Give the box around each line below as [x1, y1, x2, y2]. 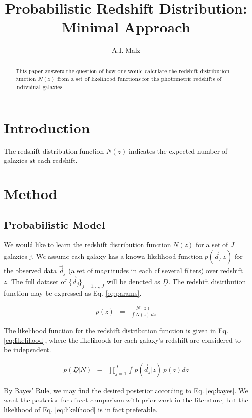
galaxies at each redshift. [4, 155, 78, 165]
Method [4, 183, 58, 203]
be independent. [4, 344, 51, 354]
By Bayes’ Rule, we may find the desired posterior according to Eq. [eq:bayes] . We [4, 385, 248, 395]
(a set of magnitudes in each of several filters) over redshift [68, 265, 243, 275]
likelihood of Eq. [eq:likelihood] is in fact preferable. [4, 404, 157, 414]
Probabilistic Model [4, 217, 105, 232]
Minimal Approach [62, 17, 190, 37]
